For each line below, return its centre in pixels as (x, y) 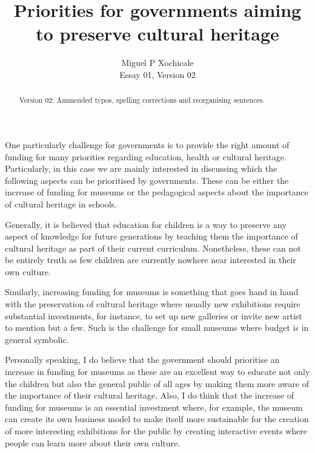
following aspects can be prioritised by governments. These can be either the (147, 180)
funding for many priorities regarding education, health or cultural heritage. (146, 156)
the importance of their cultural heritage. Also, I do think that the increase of (150, 395)
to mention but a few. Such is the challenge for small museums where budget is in (157, 328)
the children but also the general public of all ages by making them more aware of (157, 383)
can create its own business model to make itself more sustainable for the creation (157, 419)
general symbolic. (37, 339)
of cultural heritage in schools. (61, 204)
